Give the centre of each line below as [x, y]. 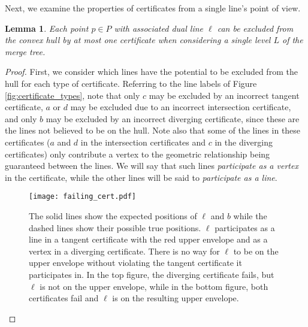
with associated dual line [159, 28]
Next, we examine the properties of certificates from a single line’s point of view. [153, 8]
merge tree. [25, 51]
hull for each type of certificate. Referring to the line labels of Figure [131, 83]
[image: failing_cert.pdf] [82, 197]
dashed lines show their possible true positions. [115, 227]
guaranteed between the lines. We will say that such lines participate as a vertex [152, 166]
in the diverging [244, 142]
